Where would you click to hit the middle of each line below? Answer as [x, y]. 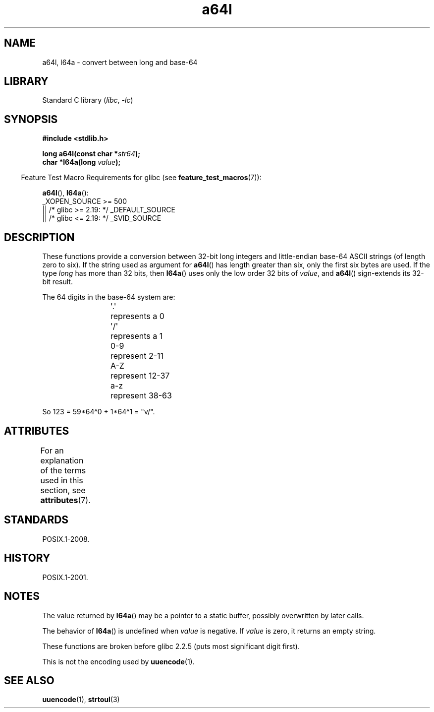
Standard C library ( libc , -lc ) [88, 100]
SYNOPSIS [31, 119]
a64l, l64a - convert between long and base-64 [120, 62]
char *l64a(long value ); [81, 162]
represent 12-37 [140, 376]
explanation [62, 460]
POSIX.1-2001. [65, 577]
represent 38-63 [141, 396]
